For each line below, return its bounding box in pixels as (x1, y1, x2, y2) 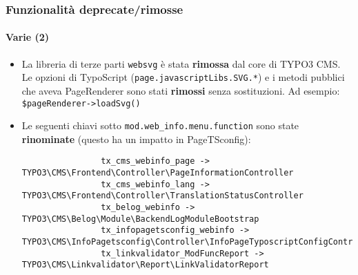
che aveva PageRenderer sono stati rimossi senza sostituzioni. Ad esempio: (21, 83, 340, 97)
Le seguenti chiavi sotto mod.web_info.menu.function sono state (21, 118, 299, 133)
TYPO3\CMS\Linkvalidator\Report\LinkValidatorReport (21, 260, 269, 270)
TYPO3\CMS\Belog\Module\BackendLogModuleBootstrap (21, 214, 259, 224)
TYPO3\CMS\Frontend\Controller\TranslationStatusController (21, 191, 304, 201)
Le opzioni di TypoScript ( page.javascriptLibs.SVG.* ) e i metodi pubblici (21, 70, 345, 84)
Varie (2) (6, 30, 50, 44)
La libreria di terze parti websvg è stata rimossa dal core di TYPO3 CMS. (21, 56, 341, 70)
